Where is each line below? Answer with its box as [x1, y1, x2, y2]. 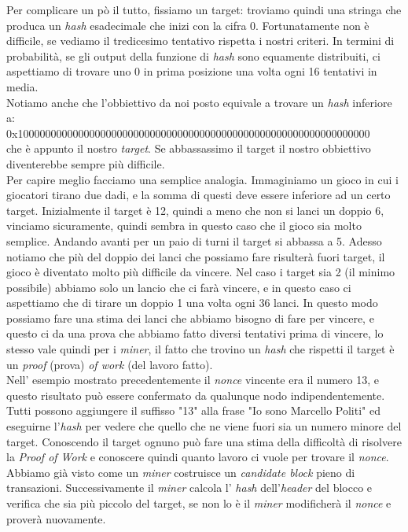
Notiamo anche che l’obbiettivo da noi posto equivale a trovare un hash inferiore [6, 94, 392, 110]
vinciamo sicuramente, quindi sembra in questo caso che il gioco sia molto [6, 217, 362, 234]
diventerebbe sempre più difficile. [6, 155, 165, 172]
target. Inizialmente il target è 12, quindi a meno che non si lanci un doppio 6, [6, 201, 384, 218]
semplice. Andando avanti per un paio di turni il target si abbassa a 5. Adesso [6, 232, 382, 249]
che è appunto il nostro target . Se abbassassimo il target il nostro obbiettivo [6, 140, 371, 157]
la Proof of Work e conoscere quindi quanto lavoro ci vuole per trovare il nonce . [6, 449, 389, 465]
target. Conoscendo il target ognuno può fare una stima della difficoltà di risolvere [6, 433, 402, 449]
